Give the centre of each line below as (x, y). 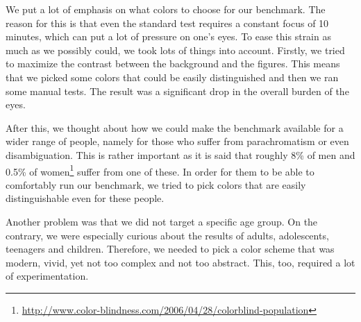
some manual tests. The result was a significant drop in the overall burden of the (177, 91)
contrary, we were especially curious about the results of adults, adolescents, (167, 235)
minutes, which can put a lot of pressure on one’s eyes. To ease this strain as (168, 36)
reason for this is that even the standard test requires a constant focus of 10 (167, 23)
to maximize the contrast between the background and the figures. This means (173, 63)
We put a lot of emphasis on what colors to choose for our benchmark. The (166, 9)
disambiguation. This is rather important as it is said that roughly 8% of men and (180, 154)
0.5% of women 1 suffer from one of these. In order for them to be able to (160, 170)
